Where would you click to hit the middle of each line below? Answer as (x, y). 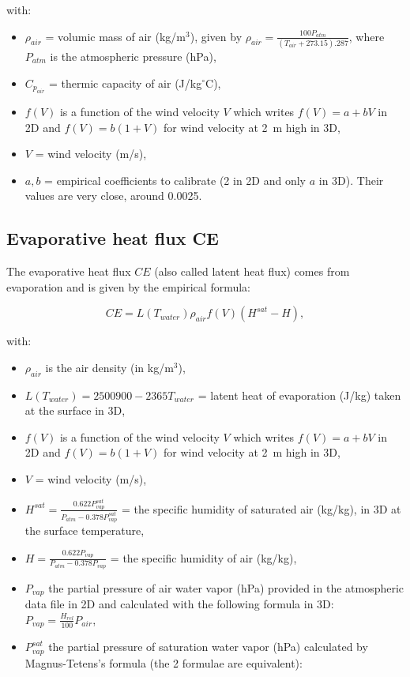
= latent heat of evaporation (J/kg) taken (299, 395)
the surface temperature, (85, 530)
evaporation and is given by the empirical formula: (128, 286)
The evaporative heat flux (69, 271)
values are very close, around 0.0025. (113, 196)
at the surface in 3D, (75, 410)
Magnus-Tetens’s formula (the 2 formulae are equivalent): (164, 662)
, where (367, 36)
